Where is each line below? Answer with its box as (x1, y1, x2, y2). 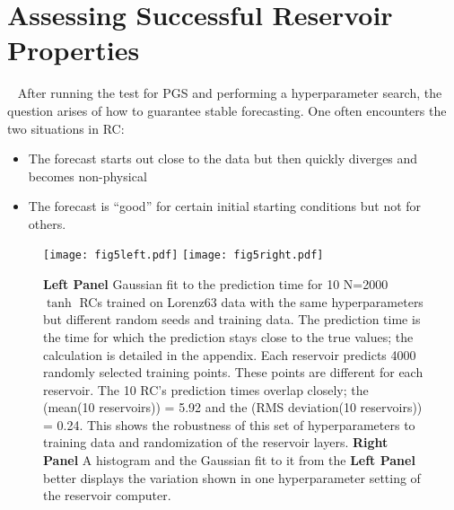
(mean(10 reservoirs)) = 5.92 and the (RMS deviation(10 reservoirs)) (43, 398, 423, 417)
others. (28, 214, 66, 233)
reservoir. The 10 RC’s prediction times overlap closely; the (43, 380, 369, 399)
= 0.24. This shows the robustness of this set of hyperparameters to (43, 415, 415, 434)
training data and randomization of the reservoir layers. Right (43, 433, 389, 452)
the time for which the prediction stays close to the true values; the (43, 327, 414, 346)
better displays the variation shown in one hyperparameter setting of (43, 468, 421, 487)
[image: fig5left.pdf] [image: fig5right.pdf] (43, 249, 324, 262)
